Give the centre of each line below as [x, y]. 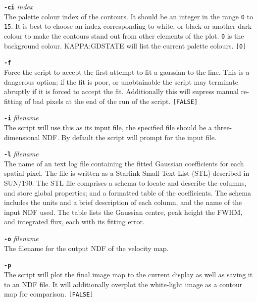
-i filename [21, 118]
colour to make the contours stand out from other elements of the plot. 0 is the [124, 35]
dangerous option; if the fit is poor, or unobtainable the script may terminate [121, 81]
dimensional [22, 137]
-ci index [19, 6]
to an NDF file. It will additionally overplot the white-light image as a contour [123, 284]
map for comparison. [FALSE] [49, 294]
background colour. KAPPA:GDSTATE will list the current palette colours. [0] [125, 45]
